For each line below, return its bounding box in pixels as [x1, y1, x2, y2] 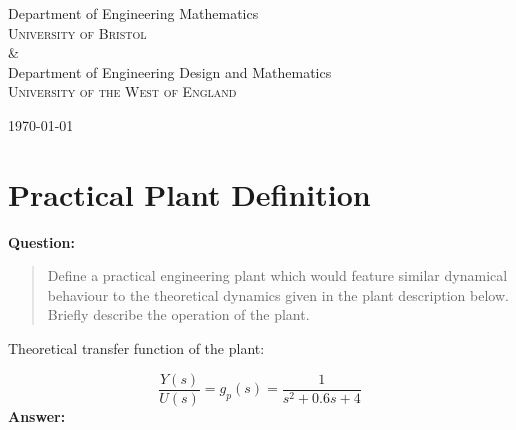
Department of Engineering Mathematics [8, 3, 259, 23]
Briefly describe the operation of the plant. [47, 304, 310, 325]
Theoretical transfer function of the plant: [8, 338, 265, 359]
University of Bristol [8, 22, 147, 43]
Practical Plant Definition [8, 173, 371, 214]
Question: [8, 231, 75, 252]
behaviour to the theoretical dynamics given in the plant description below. [47, 284, 509, 305]
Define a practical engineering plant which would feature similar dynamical [47, 265, 508, 286]
